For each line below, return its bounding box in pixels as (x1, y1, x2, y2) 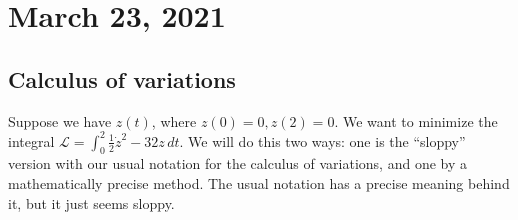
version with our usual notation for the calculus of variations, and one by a (8, 153, 468, 174)
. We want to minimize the (334, 110, 498, 131)
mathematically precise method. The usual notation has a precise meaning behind (8, 173, 510, 194)
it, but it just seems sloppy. (8, 192, 175, 213)
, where (151, 110, 197, 131)
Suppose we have (8, 110, 112, 131)
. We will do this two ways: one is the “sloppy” (179, 130, 466, 151)
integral (8, 130, 55, 151)
